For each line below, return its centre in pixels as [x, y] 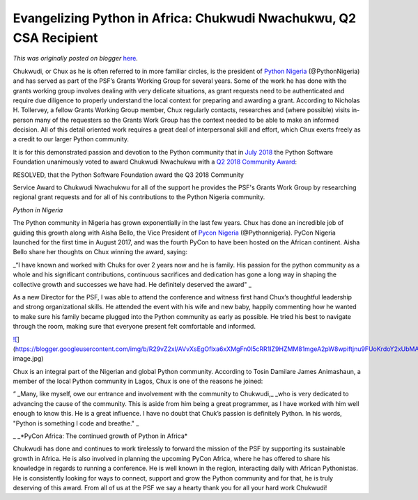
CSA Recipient [55, 38]
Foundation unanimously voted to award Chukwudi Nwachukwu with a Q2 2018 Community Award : [155, 162]
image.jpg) [28, 359]
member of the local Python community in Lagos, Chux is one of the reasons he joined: [138, 381]
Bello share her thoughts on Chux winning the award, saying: [100, 252]
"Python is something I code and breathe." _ [76, 423]
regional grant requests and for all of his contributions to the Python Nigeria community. [139, 197]
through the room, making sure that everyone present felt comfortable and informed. [134, 327]
